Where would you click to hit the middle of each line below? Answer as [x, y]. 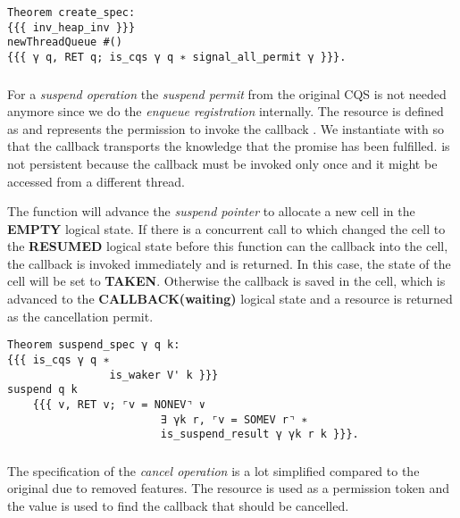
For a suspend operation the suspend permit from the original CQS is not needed [227, 93]
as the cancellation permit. [80, 316]
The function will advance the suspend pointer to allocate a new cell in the [211, 211]
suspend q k [42, 390]
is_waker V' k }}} [164, 375]
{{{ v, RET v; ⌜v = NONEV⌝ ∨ [119, 404]
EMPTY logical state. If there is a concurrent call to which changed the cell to [226, 228]
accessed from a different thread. [96, 181]
